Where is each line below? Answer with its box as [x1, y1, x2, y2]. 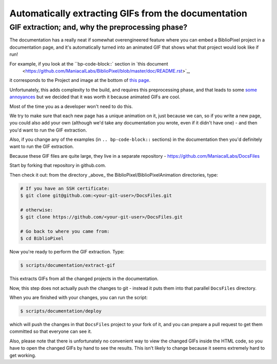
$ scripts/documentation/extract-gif [20, 263, 115, 268]
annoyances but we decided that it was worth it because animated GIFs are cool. [9, 94, 181, 100]
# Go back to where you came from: [20, 228, 110, 234]
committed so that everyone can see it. [9, 328, 92, 335]
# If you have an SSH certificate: [20, 185, 110, 191]
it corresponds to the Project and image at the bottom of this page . [9, 77, 151, 83]
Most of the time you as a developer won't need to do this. [9, 103, 133, 110]
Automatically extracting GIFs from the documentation [9, 8, 247, 19]
